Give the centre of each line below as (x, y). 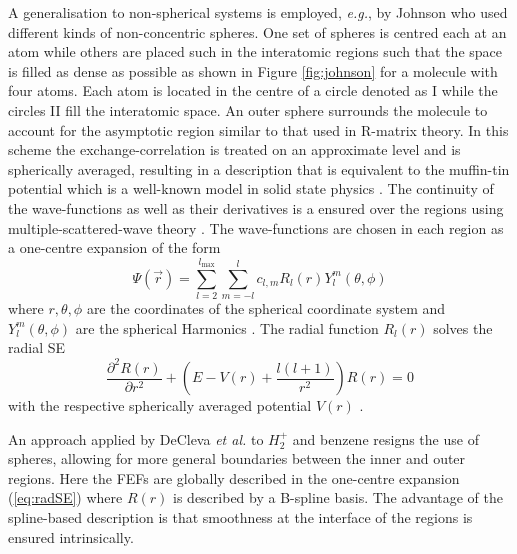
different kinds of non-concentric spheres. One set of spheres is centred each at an (257, 31)
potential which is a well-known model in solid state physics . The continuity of (251, 188)
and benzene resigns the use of (385, 438)
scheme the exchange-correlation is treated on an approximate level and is (234, 149)
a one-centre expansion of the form (114, 247)
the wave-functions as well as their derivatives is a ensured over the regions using (256, 207)
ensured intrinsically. (71, 536)
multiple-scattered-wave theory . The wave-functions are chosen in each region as (256, 227)
